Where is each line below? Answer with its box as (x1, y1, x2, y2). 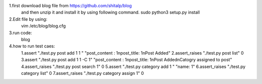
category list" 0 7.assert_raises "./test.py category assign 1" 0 (21, 70, 144, 76)
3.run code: (9, 29, 33, 36)
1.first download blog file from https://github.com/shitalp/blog (9, 3, 132, 8)
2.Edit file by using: (9, 16, 48, 22)
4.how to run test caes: (9, 43, 55, 49)
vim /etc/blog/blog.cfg (21, 23, 66, 29)
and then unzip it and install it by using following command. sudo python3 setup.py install (21, 10, 200, 15)
